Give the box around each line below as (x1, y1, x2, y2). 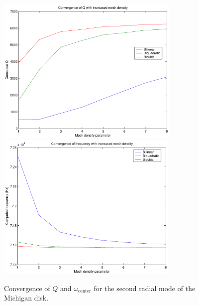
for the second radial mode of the (94, 283, 196, 293)
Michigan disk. (4, 293, 49, 303)
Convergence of (4, 283, 50, 293)
